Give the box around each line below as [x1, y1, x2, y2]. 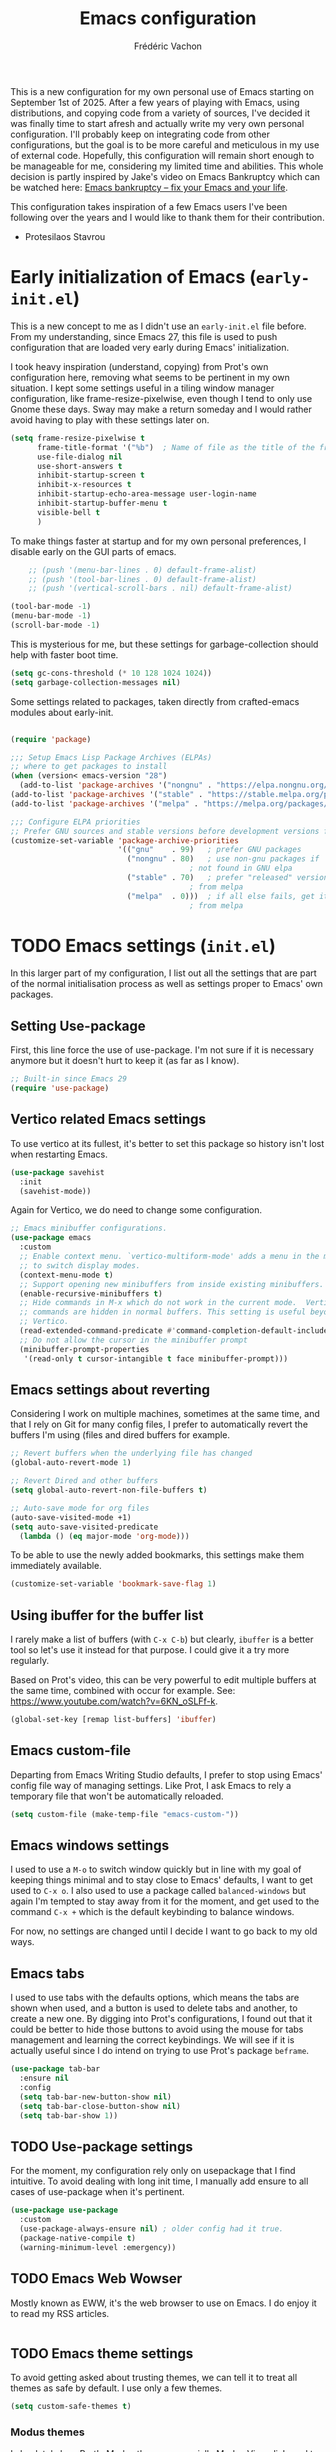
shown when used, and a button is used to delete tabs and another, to [10, 2002, 298, 2014]
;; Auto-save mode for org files [10, 1503, 150, 1513]
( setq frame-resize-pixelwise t [10, 433, 145, 443]
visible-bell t [36, 507, 101, 517]
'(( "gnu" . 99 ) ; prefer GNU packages [117, 845, 302, 855]
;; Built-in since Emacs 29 [10, 1074, 128, 1084]
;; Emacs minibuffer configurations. [10, 1223, 168, 1234]
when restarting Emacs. [10, 1148, 108, 1160]
